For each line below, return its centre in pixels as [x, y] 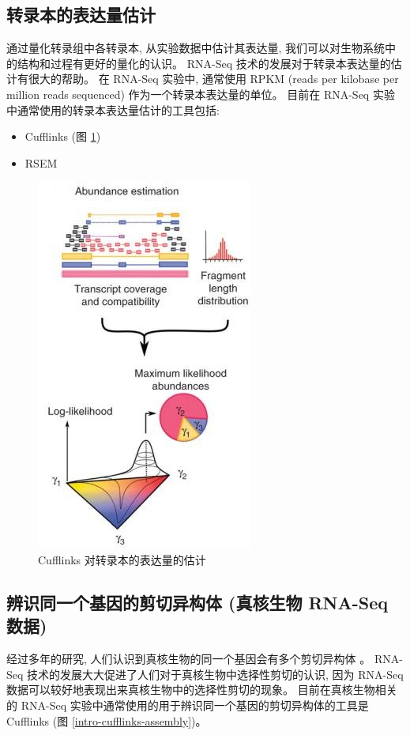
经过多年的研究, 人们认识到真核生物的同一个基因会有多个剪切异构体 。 [189, 659]
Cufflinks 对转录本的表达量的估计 [122, 559]
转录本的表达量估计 [81, 15]
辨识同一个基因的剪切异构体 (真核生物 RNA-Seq [197, 602]
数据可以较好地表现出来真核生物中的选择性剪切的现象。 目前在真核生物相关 [202, 690]
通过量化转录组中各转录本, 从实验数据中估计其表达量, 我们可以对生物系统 [196, 48]
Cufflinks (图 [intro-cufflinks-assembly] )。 [107, 720]
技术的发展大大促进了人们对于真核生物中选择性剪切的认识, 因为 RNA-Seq [215, 674]
